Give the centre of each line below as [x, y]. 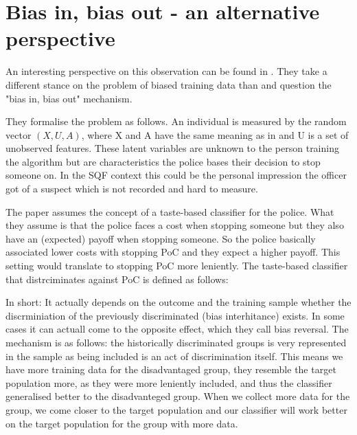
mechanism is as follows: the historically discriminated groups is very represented [176, 342]
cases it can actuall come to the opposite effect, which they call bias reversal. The [177, 329]
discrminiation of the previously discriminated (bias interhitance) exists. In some [175, 315]
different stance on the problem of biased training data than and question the [169, 84]
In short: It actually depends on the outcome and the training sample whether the [178, 302]
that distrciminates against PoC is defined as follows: [117, 279]
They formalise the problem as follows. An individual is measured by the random [176, 121]
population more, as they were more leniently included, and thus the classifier [169, 382]
